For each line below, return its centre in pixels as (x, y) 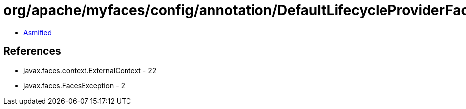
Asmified (38, 32)
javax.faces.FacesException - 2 (74, 85)
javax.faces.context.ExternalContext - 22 (90, 70)
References (32, 51)
